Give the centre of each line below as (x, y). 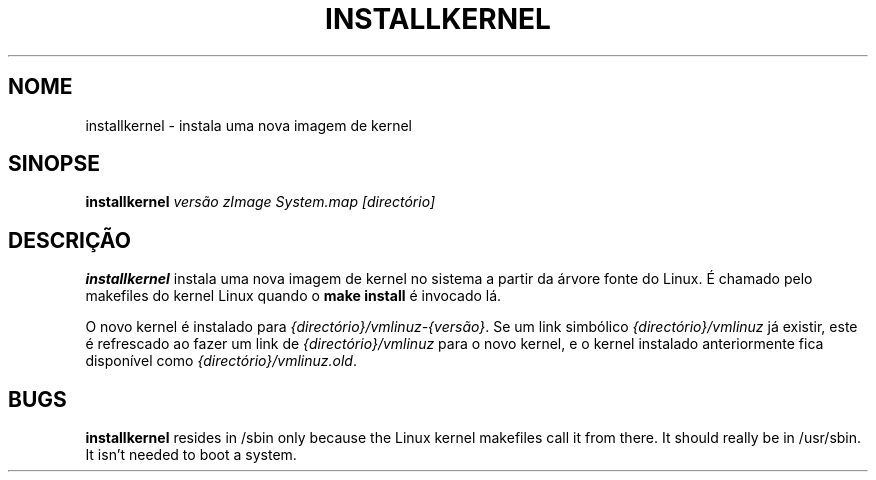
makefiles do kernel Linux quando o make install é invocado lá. (293, 296)
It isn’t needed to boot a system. (191, 455)
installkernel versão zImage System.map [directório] (260, 202)
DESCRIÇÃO (69, 240)
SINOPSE (54, 164)
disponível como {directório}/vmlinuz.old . (221, 361)
